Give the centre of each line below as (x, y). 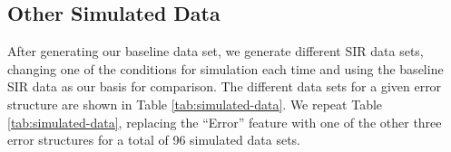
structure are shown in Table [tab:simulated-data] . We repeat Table (195, 104)
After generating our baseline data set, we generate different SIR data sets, (216, 51)
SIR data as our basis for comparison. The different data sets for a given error (225, 86)
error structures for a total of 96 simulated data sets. (154, 140)
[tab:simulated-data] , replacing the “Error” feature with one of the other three (225, 122)
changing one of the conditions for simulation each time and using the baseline (225, 68)
